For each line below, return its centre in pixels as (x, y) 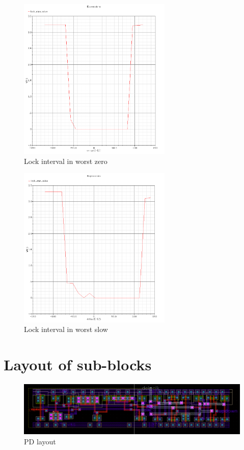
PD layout (40, 441)
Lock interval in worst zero (66, 161)
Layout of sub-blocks (78, 364)
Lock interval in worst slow (66, 329)
